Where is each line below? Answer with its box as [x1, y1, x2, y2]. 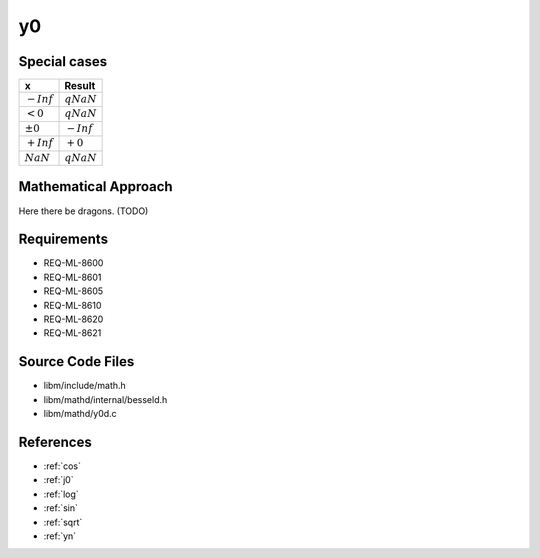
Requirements [18, 231, 109, 248]
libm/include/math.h [43, 380, 127, 392]
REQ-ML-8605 [43, 285, 104, 297]
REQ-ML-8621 [43, 327, 102, 339]
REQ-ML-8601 [43, 271, 102, 283]
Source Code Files [18, 353, 135, 370]
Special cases [18, 53, 108, 70]
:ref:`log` [43, 488, 79, 500]
